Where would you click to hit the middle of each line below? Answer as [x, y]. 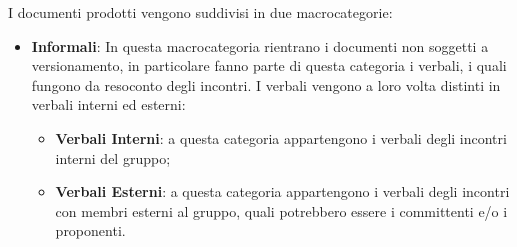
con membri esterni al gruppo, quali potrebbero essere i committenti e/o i [281, 210]
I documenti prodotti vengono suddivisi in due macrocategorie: [200, 12]
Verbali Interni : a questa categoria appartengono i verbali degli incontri [281, 137]
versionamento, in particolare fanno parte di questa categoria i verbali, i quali [269, 65]
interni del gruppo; [113, 157]
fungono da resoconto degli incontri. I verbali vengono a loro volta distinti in [266, 84]
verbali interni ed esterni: [108, 104]
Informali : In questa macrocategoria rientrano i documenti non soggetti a [260, 45]
